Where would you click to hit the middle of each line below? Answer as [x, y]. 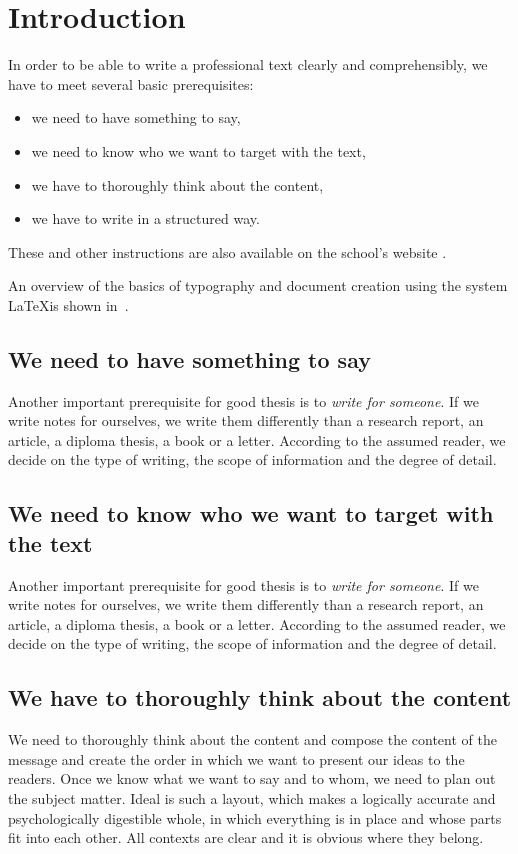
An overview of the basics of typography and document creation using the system [258, 285]
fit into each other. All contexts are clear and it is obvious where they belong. [246, 837]
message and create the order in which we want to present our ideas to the [236, 758]
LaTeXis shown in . [68, 304]
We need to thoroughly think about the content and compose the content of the [252, 739]
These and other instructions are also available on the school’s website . [227, 251]
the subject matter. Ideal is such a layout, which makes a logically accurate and [252, 798]
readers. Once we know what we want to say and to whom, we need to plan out [252, 778]
